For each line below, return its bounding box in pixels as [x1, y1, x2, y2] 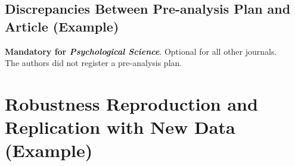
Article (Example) [5, 17, 119, 35]
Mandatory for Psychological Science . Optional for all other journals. [5, 45, 277, 57]
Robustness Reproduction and [5, 91, 258, 115]
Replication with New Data [5, 115, 235, 139]
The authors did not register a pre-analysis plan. [5, 57, 182, 69]
